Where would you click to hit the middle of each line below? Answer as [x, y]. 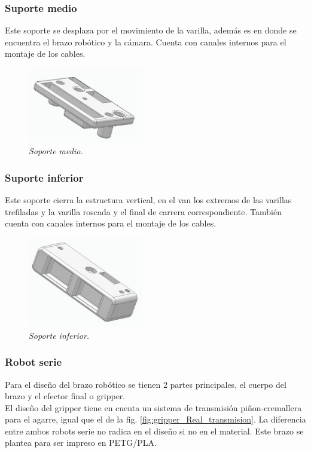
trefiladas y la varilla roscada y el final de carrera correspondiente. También [143, 211]
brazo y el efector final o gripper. [65, 396]
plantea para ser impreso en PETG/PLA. [81, 443]
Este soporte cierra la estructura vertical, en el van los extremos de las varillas [148, 199]
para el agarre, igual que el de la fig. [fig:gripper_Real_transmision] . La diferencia [155, 419]
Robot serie [33, 362]
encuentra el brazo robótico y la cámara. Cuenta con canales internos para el [146, 42]
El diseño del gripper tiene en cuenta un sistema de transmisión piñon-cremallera [153, 407]
